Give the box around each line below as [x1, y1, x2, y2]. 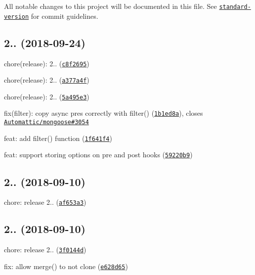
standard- [219, 3, 251, 10]
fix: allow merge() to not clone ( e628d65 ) [4, 261, 128, 271]
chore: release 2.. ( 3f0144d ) [4, 244, 86, 255]
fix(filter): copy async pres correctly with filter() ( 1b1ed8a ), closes [4, 108, 203, 118]
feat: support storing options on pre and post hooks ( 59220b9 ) [4, 149, 193, 160]
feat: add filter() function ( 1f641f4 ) [4, 133, 112, 143]
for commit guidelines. [31, 10, 98, 21]
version [4, 13, 29, 20]
